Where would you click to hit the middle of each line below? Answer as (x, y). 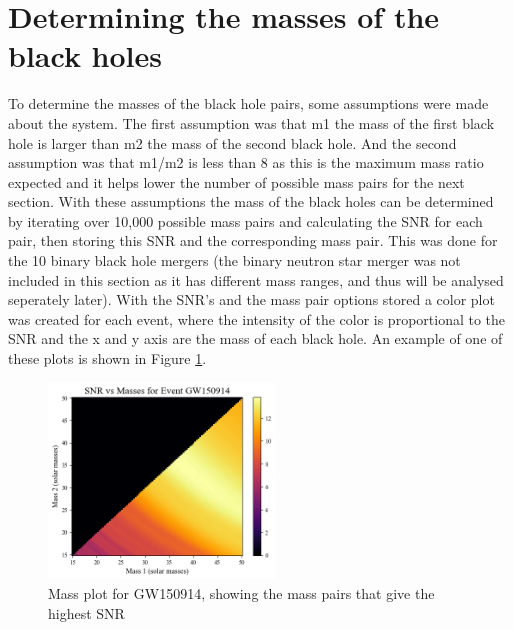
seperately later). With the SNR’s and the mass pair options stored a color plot (251, 299)
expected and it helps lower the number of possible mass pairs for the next (236, 181)
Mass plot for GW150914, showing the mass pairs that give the (241, 592)
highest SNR (86, 612)
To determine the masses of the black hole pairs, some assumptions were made (248, 103)
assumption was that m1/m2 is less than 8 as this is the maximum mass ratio (246, 162)
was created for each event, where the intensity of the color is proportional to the (257, 318)
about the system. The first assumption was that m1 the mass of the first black (251, 122)
